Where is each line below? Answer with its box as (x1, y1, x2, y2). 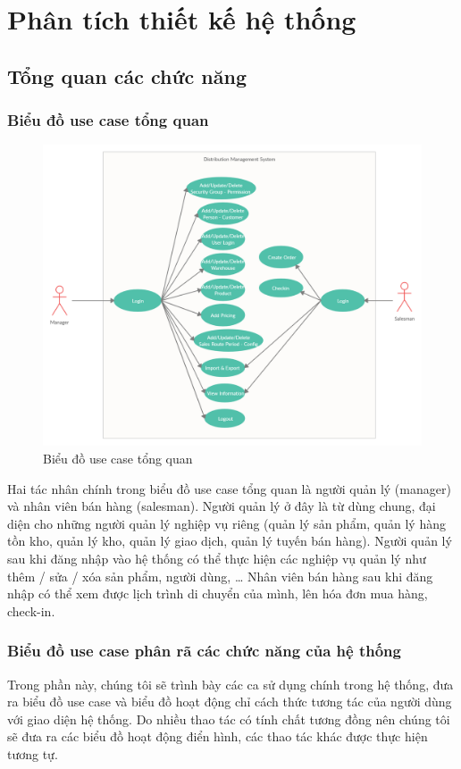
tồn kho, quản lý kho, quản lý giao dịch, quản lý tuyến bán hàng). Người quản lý (7, 531, 452, 550)
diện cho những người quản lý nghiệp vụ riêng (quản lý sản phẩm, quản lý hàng (7, 514, 446, 532)
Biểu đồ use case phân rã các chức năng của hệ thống (7, 639, 401, 662)
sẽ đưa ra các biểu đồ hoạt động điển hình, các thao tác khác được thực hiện (7, 727, 428, 746)
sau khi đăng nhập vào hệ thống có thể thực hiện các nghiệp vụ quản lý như (7, 548, 426, 567)
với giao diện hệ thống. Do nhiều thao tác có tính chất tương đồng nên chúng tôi (7, 709, 450, 728)
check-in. (7, 601, 55, 620)
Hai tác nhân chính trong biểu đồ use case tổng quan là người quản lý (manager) (7, 479, 451, 497)
